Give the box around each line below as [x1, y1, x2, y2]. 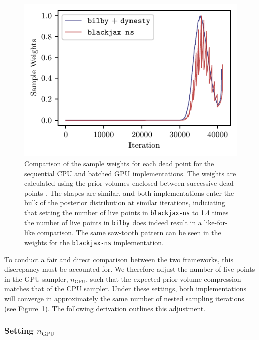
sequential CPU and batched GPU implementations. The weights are [24, 168, 236, 178]
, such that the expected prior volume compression [86, 273, 241, 284]
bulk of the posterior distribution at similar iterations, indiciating [24, 197, 225, 208]
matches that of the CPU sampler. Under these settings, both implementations [4, 283, 246, 294]
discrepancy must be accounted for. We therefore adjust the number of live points [4, 264, 255, 274]
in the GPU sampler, [4, 273, 68, 284]
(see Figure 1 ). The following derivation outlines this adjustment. [4, 303, 206, 313]
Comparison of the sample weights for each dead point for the [24, 158, 214, 169]
